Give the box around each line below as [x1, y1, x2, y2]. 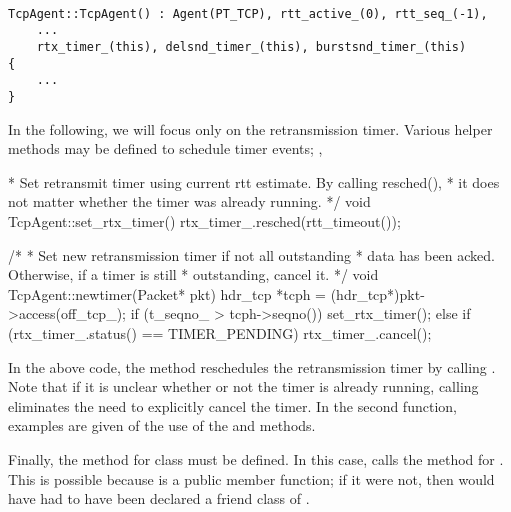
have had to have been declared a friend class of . [8, 488, 310, 509]
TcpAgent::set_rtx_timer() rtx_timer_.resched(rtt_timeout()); [8, 210, 401, 231]
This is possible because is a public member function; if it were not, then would [8, 468, 495, 489]
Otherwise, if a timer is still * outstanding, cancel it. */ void [8, 264, 379, 285]
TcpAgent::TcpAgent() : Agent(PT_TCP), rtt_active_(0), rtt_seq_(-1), [8, 6, 488, 21]
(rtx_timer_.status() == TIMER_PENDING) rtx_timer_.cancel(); [8, 322, 432, 343]
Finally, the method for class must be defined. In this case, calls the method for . [8, 448, 504, 469]
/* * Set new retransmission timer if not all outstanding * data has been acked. [8, 244, 495, 265]
